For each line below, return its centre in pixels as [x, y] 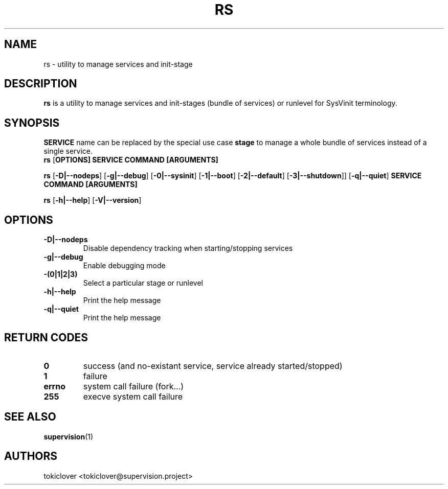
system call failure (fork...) [133, 386]
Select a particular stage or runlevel [143, 283]
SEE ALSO [30, 417]
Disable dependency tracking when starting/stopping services [188, 248]
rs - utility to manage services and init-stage [118, 64]
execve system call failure [133, 396]
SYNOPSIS [32, 123]
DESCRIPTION [41, 84]
